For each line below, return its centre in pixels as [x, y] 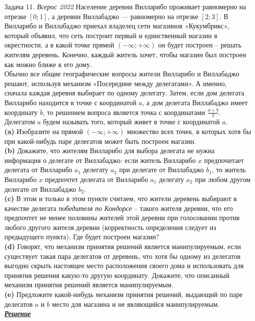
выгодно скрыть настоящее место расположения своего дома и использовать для [124, 265]
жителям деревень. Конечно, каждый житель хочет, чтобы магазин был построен [125, 54]
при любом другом [223, 179]
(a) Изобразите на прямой [44, 131]
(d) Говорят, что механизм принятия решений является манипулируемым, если [123, 246]
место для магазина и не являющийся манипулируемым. [136, 304]
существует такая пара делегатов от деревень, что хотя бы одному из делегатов [123, 256]
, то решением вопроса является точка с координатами [124, 112]
